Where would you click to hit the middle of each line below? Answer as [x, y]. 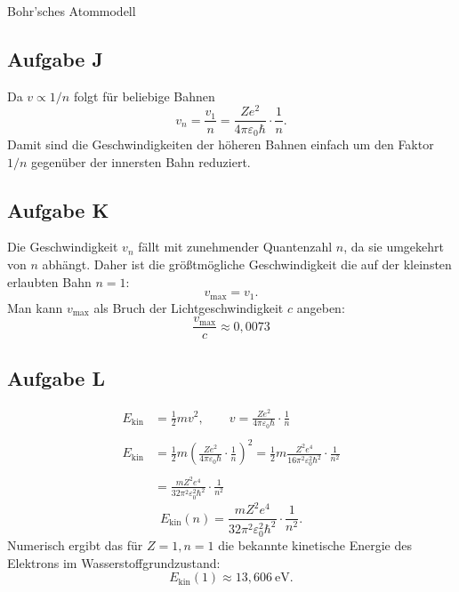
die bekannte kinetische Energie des [315, 544]
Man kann [35, 307]
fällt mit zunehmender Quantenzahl [235, 247]
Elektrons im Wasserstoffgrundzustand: [114, 562]
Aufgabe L [56, 377]
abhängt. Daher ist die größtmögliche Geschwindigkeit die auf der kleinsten [247, 264]
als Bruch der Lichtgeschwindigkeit [189, 307]
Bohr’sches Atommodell [72, 11]
